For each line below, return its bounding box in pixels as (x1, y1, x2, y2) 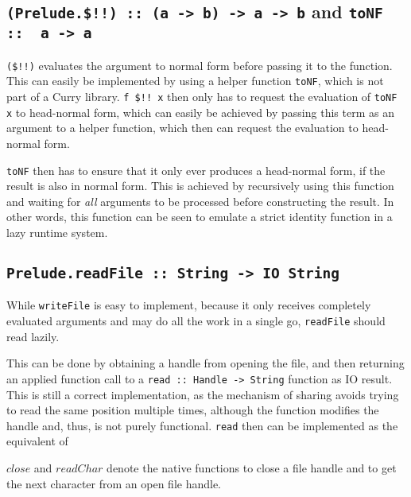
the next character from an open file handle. (6, 475, 222, 491)
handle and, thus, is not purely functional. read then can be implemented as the (6, 417, 398, 433)
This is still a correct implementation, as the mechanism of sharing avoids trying (6, 386, 399, 402)
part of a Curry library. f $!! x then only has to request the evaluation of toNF (6, 88, 397, 105)
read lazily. (6, 328, 60, 344)
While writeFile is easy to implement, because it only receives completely (6, 297, 371, 313)
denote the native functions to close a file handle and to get (107, 459, 397, 476)
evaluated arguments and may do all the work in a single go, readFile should (6, 313, 386, 329)
